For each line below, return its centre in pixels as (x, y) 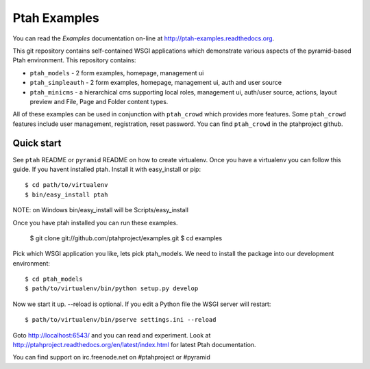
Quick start (37, 143)
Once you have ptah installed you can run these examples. (95, 222)
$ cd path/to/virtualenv (66, 185)
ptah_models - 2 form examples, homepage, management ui (117, 73)
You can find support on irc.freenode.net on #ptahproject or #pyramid (111, 357)
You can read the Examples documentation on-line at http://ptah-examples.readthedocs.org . (144, 38)
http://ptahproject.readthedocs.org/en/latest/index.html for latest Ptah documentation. (134, 345)
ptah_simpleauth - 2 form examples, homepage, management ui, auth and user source (156, 83)
